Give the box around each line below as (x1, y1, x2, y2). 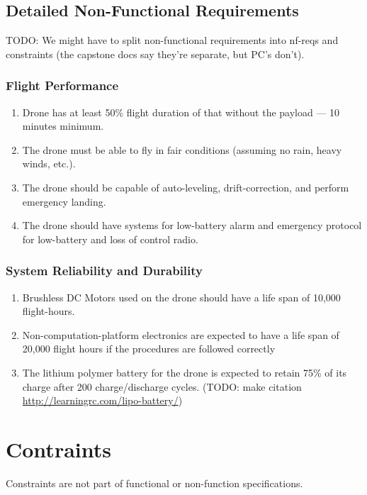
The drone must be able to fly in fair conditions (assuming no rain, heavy (22, 142, 342, 157)
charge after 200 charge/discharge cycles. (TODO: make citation (22, 379, 302, 394)
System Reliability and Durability (6, 262, 203, 279)
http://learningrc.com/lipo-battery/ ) (22, 393, 183, 408)
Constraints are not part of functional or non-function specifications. (6, 475, 303, 490)
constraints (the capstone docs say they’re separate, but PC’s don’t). (6, 46, 305, 61)
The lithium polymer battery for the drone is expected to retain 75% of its (22, 365, 347, 379)
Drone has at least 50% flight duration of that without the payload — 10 (22, 104, 340, 119)
